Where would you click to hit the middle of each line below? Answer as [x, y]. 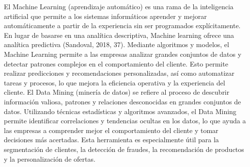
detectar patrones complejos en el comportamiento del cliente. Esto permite [116, 63]
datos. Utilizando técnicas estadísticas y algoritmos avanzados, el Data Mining [120, 111]
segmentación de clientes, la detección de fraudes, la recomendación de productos [124, 149]
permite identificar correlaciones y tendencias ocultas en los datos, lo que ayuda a [125, 121]
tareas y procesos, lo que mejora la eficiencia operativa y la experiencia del [115, 82]
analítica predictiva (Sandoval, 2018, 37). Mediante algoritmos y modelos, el [117, 44]
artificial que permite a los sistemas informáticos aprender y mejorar [105, 16]
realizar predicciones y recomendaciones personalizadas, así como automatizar [119, 73]
